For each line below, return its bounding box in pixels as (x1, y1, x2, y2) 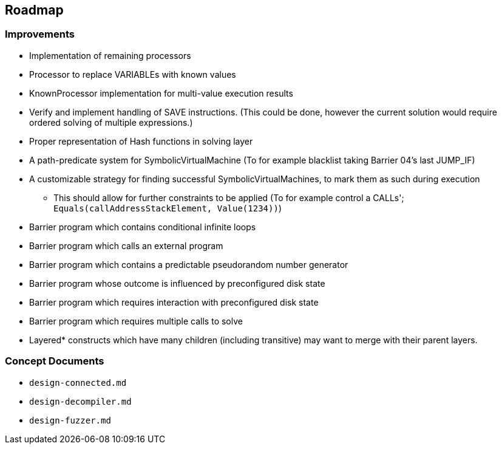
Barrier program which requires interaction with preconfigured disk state (29, 296, 319, 307)
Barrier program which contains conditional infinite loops (29, 221, 256, 232)
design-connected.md (29, 377, 127, 388)
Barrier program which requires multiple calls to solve (29, 315, 243, 326)
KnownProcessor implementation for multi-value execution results (29, 87, 293, 98)
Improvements (5, 28, 75, 41)
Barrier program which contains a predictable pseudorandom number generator (29, 259, 348, 270)
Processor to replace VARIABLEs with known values (29, 69, 236, 80)
